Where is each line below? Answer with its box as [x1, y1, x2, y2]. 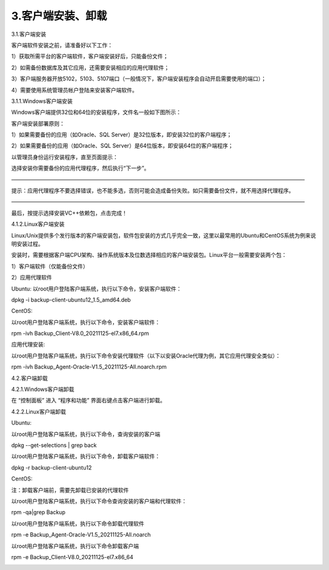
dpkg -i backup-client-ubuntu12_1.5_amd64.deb [11, 296, 131, 303]
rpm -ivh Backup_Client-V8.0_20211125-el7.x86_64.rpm [11, 329, 149, 337]
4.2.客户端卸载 [11, 375, 48, 382]
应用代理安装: [11, 341, 46, 348]
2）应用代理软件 [11, 274, 52, 281]
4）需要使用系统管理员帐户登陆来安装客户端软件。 [11, 86, 138, 94]
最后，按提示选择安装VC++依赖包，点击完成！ [11, 209, 127, 216]
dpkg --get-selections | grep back [11, 442, 97, 449]
